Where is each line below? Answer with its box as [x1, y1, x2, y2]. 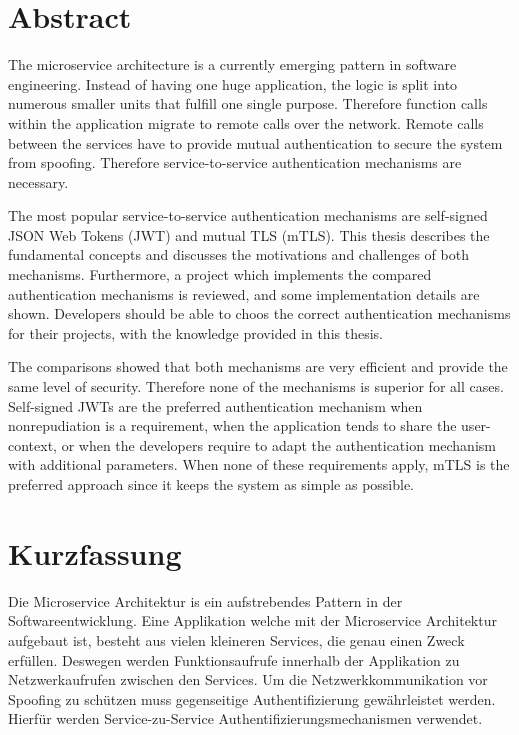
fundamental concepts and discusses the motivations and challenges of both [8, 244, 469, 265]
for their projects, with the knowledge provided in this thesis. [8, 322, 383, 343]
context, [8, 434, 57, 455]
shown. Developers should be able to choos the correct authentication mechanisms [8, 303, 511, 324]
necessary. [8, 171, 69, 192]
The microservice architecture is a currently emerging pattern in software [8, 54, 457, 75]
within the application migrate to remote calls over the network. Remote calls [8, 112, 484, 133]
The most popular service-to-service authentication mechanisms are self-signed [8, 205, 488, 226]
